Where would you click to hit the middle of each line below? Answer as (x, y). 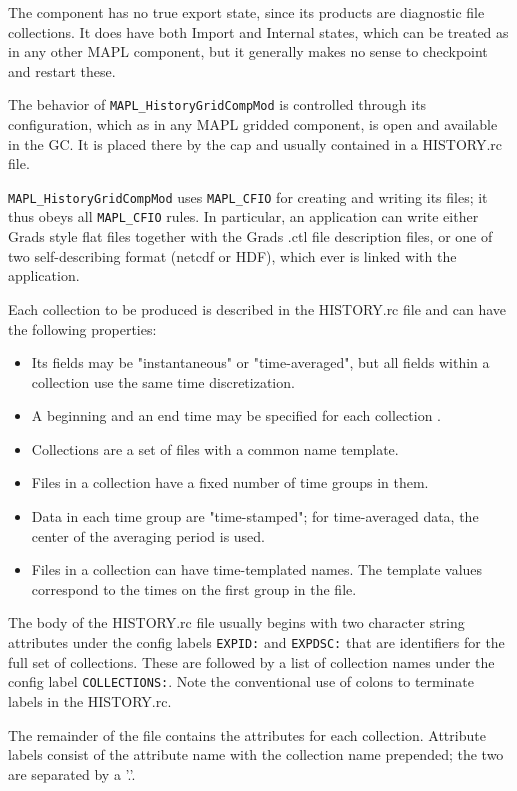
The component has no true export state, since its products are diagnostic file (246, 12)
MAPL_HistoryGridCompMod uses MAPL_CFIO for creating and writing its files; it (248, 196)
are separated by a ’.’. (72, 773)
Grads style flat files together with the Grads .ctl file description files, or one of (250, 236)
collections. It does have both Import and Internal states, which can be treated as (258, 31)
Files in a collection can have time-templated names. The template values (257, 569)
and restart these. (62, 70)
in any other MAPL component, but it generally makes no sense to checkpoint (248, 51)
